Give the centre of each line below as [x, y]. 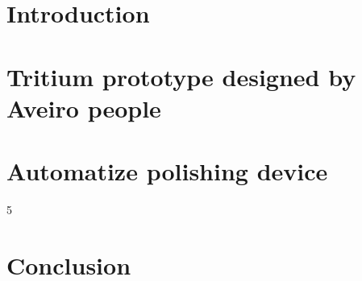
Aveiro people [84, 107]
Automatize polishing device [167, 171]
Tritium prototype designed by [181, 76]
